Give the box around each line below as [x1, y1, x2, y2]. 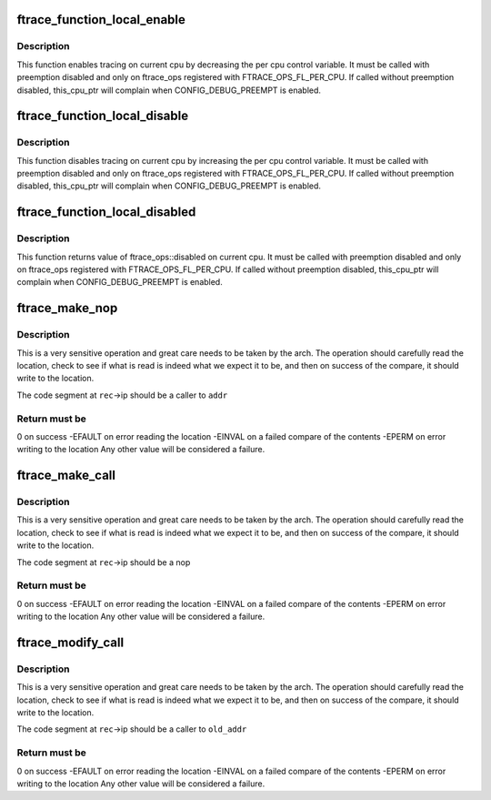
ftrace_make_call [16, 468, 115, 483]
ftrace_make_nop [16, 300, 118, 316]
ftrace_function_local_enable [16, 12, 186, 27]
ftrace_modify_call [16, 634, 125, 650]
